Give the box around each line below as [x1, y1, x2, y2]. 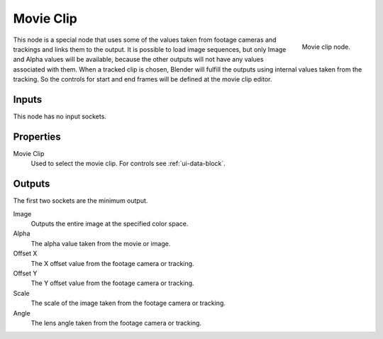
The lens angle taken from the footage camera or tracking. [30, 318, 202, 327]
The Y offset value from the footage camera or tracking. [30, 279, 194, 287]
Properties [13, 130, 61, 143]
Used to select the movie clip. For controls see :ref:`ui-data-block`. [30, 160, 226, 168]
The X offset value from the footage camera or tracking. [30, 259, 194, 267]
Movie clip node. [301, 43, 350, 51]
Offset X [13, 249, 38, 258]
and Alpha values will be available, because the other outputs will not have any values [13, 55, 264, 64]
